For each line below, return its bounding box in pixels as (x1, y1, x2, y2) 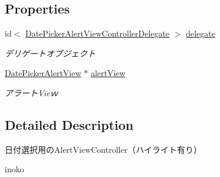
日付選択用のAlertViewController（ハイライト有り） (5, 143, 202, 155)
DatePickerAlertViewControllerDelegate (25, 27, 170, 40)
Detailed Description (5, 115, 134, 133)
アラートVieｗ (5, 86, 58, 99)
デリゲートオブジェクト (5, 47, 96, 59)
